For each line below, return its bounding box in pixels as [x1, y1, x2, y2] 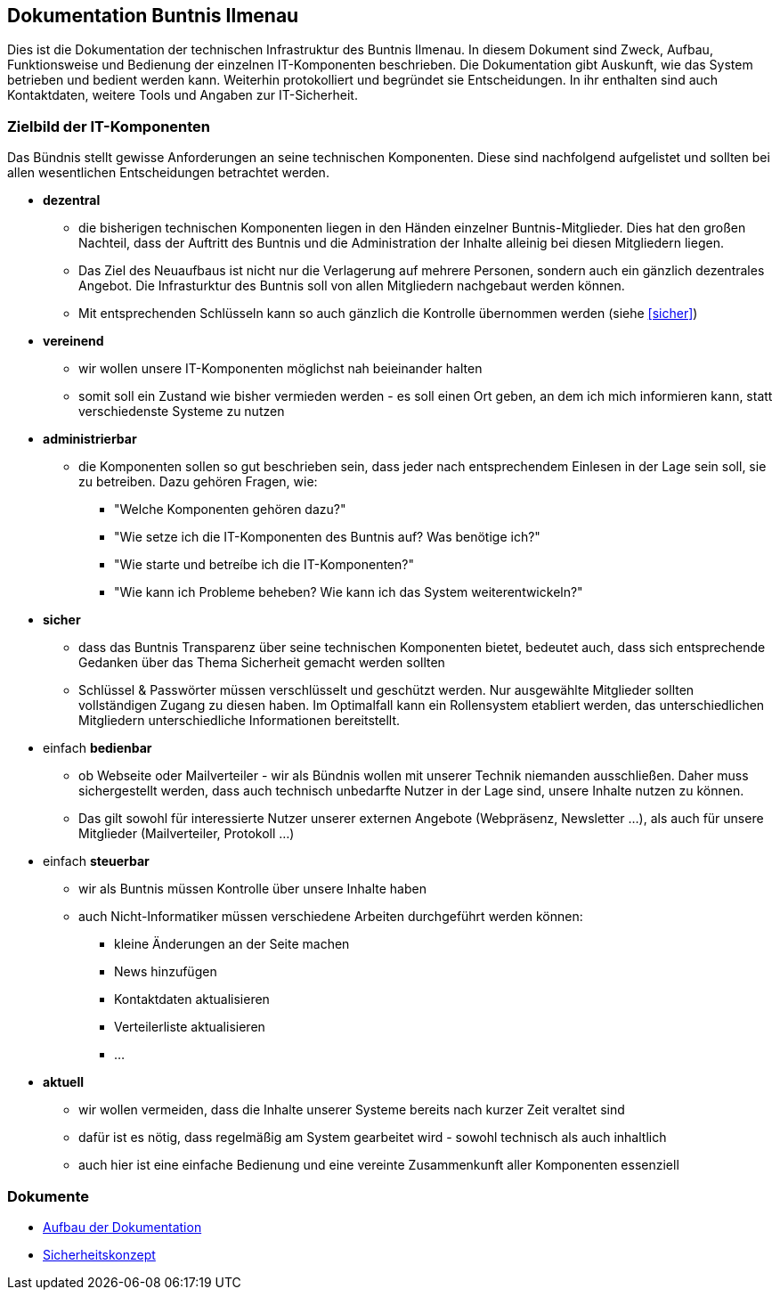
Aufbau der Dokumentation [43, 1219, 202, 1235]
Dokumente [7, 1187, 89, 1205]
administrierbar [43, 431, 137, 447]
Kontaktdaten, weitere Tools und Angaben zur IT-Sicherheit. [7, 87, 358, 103]
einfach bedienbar [43, 740, 152, 756]
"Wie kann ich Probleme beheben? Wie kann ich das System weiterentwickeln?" [114, 584, 583, 600]
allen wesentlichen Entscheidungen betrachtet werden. [7, 165, 329, 181]
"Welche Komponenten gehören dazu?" [114, 502, 346, 518]
